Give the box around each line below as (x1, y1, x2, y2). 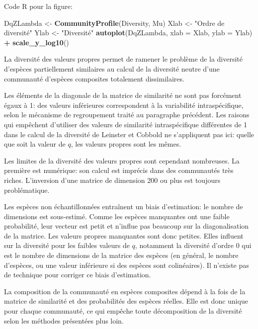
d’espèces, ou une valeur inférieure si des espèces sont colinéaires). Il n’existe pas (4, 259, 249, 270)
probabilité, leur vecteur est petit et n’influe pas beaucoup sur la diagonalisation (4, 221, 249, 231)
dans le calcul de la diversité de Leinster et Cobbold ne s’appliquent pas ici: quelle (4, 129, 255, 139)
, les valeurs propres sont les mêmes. (71, 139, 181, 149)
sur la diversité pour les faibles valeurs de (4, 240, 130, 250)
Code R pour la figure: (4, 1, 73, 11)
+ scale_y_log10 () (4, 37, 69, 47)
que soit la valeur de (4, 139, 66, 149)
